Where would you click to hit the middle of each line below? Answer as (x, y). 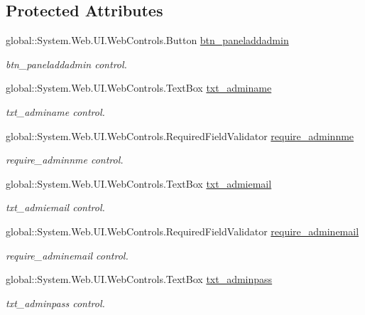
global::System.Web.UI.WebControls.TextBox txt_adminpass (139, 279)
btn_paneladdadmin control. (66, 64)
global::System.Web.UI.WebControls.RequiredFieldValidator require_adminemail (182, 231)
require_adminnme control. (65, 160)
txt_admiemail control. (55, 207)
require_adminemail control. (67, 255)
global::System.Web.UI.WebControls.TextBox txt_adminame (139, 88)
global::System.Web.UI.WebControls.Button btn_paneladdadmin (147, 40)
